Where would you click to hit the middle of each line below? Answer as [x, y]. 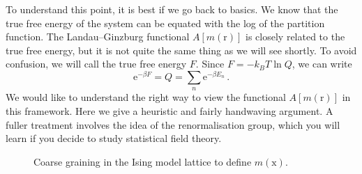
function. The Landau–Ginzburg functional [98, 37]
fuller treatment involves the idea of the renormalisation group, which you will [173, 124]
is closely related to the [295, 37]
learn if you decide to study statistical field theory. [114, 138]
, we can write [322, 64]
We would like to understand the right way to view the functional [146, 97]
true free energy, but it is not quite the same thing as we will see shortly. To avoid [181, 50]
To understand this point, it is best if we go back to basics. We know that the [172, 9]
